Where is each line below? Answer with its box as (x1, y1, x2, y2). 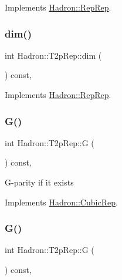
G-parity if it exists (5, 176, 74, 188)
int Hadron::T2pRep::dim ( (5, 49, 102, 61)
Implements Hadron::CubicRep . (5, 195, 118, 208)
